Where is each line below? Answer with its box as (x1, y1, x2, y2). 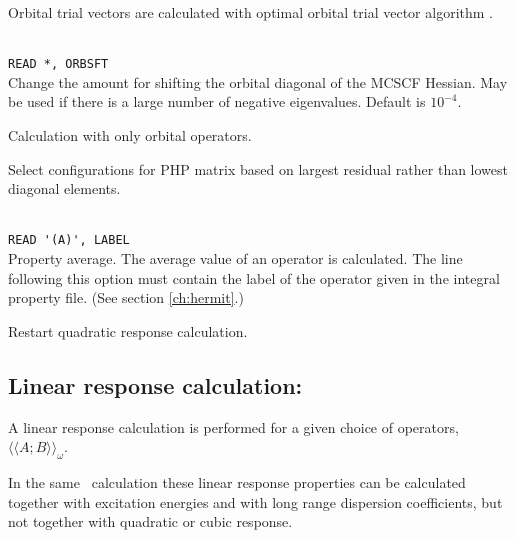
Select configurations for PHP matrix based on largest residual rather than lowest (8, 158, 509, 179)
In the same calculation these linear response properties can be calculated (8, 472, 466, 493)
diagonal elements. (8, 178, 121, 199)
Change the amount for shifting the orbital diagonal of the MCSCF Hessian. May (8, 71, 508, 92)
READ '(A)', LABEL (8, 233, 130, 248)
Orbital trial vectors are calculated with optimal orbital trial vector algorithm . (8, 2, 493, 22)
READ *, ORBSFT (8, 57, 109, 72)
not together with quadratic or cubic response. (8, 511, 293, 532)
